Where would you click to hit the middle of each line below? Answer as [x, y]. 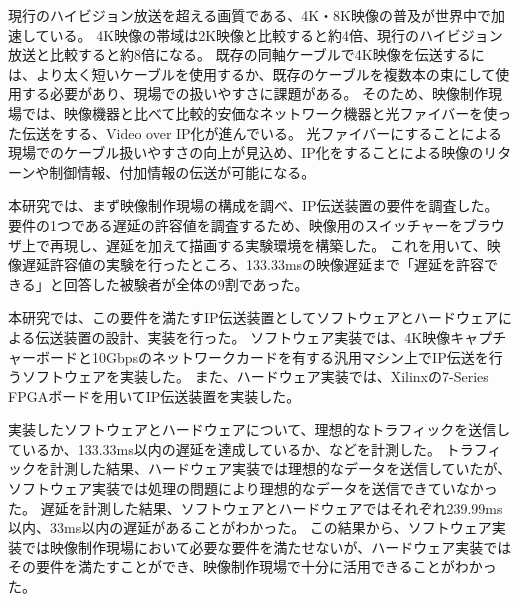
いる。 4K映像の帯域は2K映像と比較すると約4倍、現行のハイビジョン [276, 34]
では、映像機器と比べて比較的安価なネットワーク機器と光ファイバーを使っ [266, 112]
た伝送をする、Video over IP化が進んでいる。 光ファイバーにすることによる [255, 132]
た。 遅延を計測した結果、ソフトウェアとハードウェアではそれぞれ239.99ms [255, 507]
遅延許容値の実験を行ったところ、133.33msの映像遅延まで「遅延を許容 [253, 264]
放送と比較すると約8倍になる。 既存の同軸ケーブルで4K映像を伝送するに [246, 54]
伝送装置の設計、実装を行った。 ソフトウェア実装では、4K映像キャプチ [271, 336]
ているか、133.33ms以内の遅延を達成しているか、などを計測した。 [225, 448]
